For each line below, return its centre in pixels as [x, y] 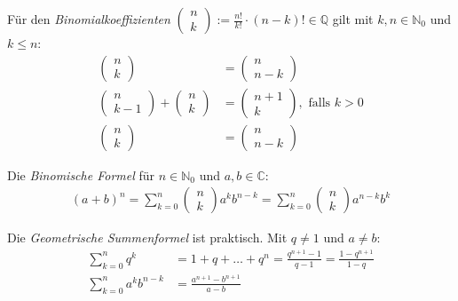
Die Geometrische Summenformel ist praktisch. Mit [147, 238]
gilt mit [353, 19]
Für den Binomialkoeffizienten [89, 19]
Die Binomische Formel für [81, 174]
